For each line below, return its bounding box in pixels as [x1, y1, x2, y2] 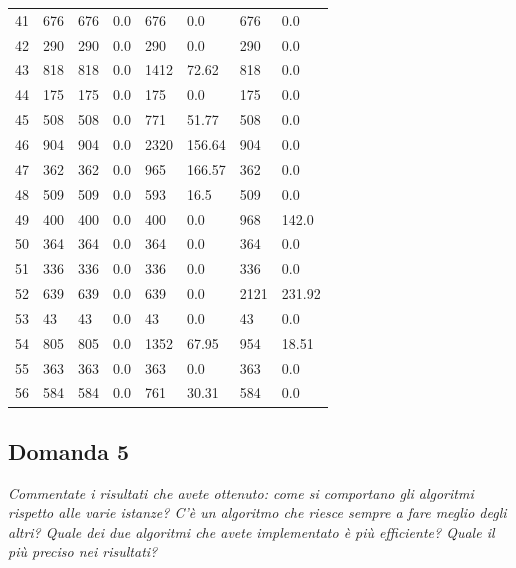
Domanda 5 [8, 435, 130, 466]
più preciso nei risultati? [8, 541, 158, 562]
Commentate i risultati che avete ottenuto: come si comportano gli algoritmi [8, 482, 474, 503]
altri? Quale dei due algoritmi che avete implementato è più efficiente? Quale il [8, 521, 495, 542]
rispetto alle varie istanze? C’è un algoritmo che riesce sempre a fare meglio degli [8, 502, 507, 523]
